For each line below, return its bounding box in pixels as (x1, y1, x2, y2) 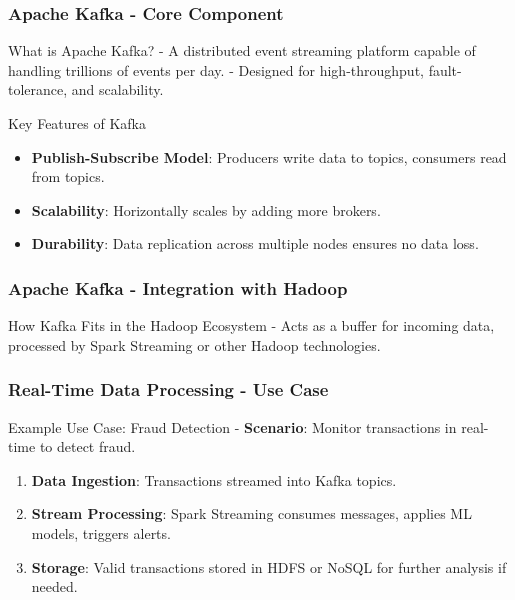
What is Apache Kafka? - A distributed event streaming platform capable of (8, 40, 476, 61)
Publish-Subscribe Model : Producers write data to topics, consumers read (31, 146, 507, 167)
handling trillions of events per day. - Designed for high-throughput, (8, 59, 424, 80)
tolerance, (8, 79, 68, 100)
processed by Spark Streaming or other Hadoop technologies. (8, 334, 381, 355)
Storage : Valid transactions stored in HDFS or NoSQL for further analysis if (31, 556, 507, 577)
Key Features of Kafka (8, 113, 146, 133)
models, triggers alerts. (31, 522, 171, 543)
